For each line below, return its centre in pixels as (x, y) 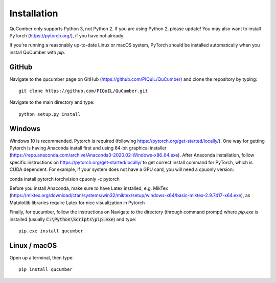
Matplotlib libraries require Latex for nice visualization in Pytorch (77, 203)
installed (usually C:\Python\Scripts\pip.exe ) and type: (73, 219)
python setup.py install (50, 114)
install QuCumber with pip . (38, 52)
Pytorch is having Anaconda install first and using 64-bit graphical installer (88, 148)
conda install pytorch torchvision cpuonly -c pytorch (65, 179)
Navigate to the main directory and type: (52, 102)
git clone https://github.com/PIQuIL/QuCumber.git (83, 91)
